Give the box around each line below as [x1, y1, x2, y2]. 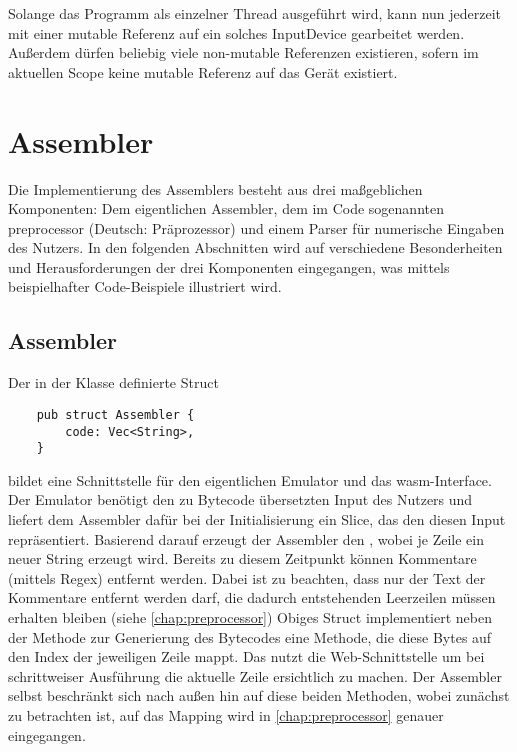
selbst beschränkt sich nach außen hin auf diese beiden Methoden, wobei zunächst [8, 685, 510, 706]
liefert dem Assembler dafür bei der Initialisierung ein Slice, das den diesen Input [8, 509, 506, 530]
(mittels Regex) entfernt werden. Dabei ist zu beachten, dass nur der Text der [8, 567, 486, 588]
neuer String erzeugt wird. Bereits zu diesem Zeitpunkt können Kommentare [8, 548, 477, 569]
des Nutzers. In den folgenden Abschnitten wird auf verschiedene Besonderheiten [8, 237, 503, 258]
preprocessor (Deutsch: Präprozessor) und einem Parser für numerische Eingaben [8, 217, 505, 238]
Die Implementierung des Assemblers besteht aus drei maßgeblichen [8, 178, 423, 199]
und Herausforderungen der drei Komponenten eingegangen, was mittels [8, 256, 450, 277]
